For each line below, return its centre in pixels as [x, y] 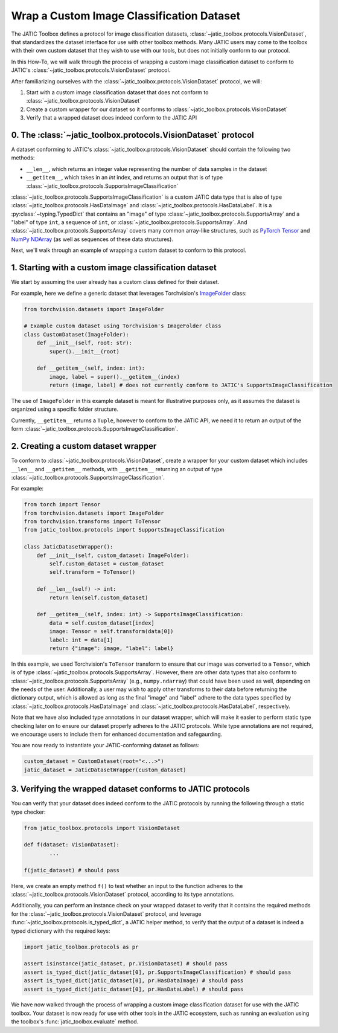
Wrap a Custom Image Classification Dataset [126, 16]
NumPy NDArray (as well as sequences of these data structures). [92, 239]
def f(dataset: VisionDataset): [72, 845]
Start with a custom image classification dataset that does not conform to [117, 92]
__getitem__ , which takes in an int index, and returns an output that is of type [125, 178]
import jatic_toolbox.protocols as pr [81, 947]
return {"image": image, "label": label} [111, 648]
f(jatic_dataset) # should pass [72, 870]
